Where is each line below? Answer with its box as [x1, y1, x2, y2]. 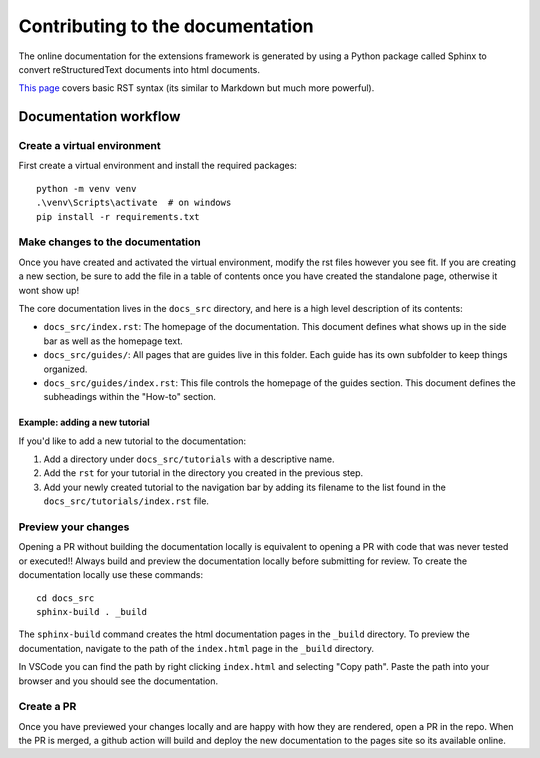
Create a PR [18, 700, 77, 714]
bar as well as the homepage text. [43, 335, 184, 347]
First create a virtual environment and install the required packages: [18, 160, 297, 172]
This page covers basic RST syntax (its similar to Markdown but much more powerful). [18, 82, 375, 94]
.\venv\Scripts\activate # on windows [36, 197, 232, 209]
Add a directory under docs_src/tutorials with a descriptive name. [43, 453, 335, 465]
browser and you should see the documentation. [18, 675, 219, 687]
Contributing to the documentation [18, 15, 314, 37]
